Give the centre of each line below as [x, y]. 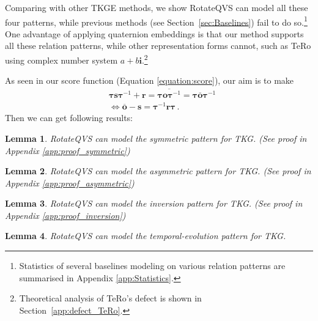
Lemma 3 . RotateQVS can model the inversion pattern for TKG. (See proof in [154, 203]
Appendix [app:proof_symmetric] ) [68, 150]
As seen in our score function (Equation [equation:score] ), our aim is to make [150, 80]
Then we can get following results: [69, 118]
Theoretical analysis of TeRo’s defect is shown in [110, 298]
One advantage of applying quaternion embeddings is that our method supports [154, 33]
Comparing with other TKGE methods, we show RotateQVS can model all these [157, 7]
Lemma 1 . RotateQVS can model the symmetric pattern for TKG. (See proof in [156, 138]
